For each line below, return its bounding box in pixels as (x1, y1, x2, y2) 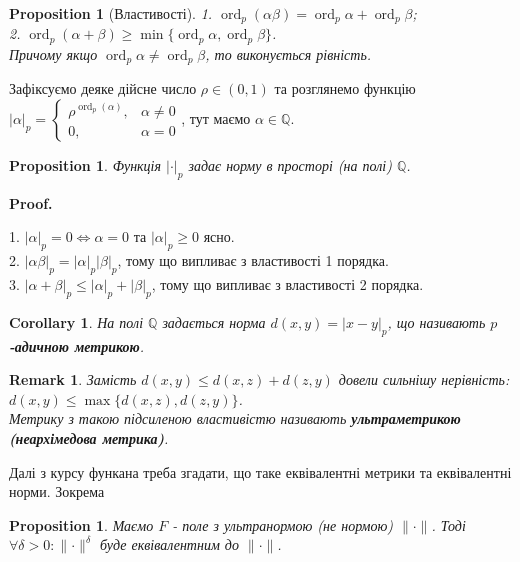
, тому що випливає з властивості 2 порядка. (151, 273, 424, 294)
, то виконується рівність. (205, 43, 372, 64)
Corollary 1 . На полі (9, 311, 144, 332)
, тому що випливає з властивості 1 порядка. (117, 250, 389, 271)
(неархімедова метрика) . (9, 427, 169, 448)
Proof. (9, 192, 53, 213)
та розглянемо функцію (274, 78, 416, 99)
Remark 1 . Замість (9, 369, 137, 390)
